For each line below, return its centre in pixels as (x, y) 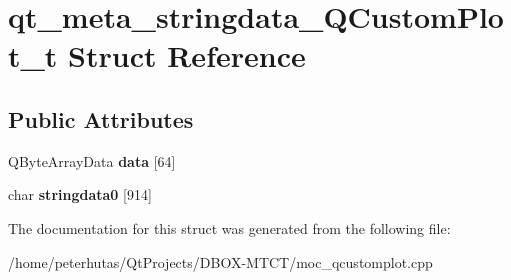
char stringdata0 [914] (80, 194)
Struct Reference (187, 55)
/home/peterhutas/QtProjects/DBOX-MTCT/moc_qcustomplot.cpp (220, 261)
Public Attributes (101, 118)
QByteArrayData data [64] (92, 160)
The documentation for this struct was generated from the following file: (229, 227)
